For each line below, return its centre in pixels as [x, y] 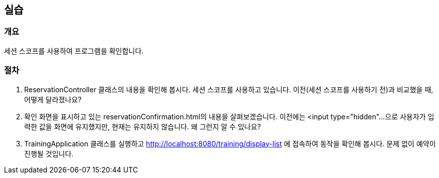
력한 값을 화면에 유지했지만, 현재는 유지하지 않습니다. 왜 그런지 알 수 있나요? [143, 126]
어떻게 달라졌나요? [53, 99]
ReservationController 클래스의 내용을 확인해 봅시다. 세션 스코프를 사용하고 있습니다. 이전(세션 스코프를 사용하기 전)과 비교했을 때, [229, 89]
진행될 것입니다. [49, 153]
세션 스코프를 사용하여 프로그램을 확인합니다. [74, 51]
